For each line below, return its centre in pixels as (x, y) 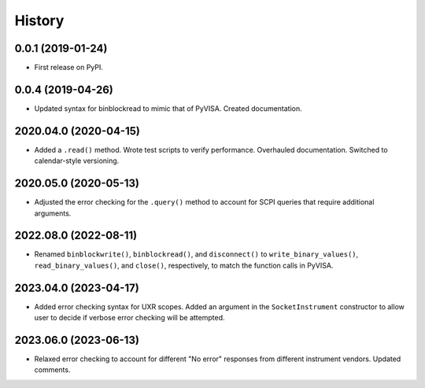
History (39, 20)
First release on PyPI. (69, 68)
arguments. (53, 213)
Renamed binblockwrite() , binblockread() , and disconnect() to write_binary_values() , (196, 254)
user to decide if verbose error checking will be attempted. (129, 318)
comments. (52, 370)
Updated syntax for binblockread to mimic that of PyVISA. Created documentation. (168, 108)
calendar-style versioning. (77, 161)
